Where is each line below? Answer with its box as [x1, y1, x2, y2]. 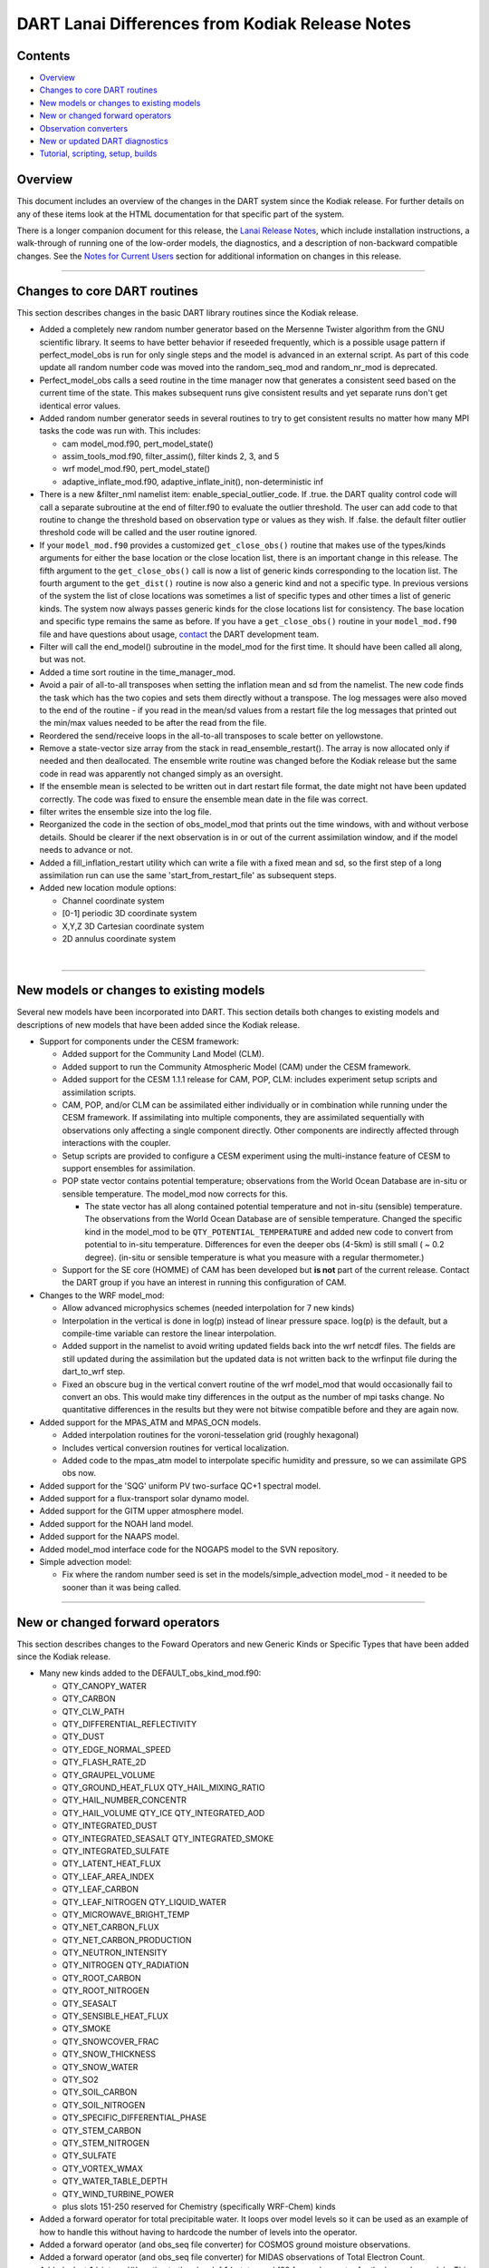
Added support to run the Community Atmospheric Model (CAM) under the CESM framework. [62, 1061, 412, 1072]
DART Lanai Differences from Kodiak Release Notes [16, 14, 412, 34]
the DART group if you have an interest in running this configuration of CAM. [62, 1277, 347, 1288]
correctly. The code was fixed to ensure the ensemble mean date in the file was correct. [39, 794, 369, 805]
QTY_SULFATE [62, 2150, 117, 2161]
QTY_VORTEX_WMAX [62, 2163, 144, 2174]
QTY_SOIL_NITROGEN [62, 2099, 146, 2110]
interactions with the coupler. [62, 1138, 171, 1149]
